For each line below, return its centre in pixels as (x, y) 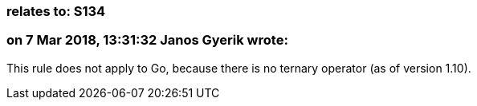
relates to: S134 (56, 11)
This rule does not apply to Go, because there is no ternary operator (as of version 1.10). (239, 68)
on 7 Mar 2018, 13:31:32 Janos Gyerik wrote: (147, 40)
